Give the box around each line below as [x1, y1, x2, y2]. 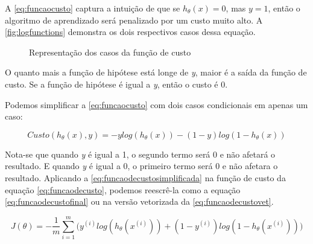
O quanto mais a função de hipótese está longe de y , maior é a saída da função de [5, 66, 307, 79]
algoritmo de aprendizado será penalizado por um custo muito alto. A [5, 13, 263, 26]
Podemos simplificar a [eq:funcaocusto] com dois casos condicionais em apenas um [5, 98, 308, 111]
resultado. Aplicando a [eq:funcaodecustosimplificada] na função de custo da [5, 171, 286, 184]
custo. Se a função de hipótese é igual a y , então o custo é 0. [5, 77, 228, 90]
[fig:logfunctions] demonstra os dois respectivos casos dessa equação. [5, 25, 256, 38]
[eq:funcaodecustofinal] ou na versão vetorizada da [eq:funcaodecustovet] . [5, 195, 274, 208]
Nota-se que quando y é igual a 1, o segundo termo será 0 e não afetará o [5, 147, 276, 160]
